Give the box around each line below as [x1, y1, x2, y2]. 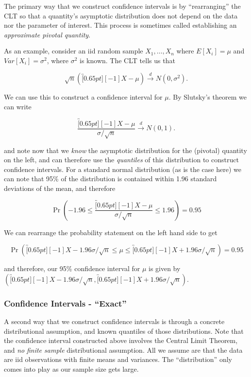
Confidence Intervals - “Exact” [4, 297, 127, 309]
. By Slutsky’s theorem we [168, 92, 247, 102]
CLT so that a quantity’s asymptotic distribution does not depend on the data [4, 10, 238, 20]
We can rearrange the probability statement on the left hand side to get [4, 227, 218, 237]
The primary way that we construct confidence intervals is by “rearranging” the [4, 1, 241, 11]
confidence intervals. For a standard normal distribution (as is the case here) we [4, 164, 241, 174]
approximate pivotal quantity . [4, 29, 91, 39]
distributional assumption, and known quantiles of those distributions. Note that [4, 326, 244, 336]
